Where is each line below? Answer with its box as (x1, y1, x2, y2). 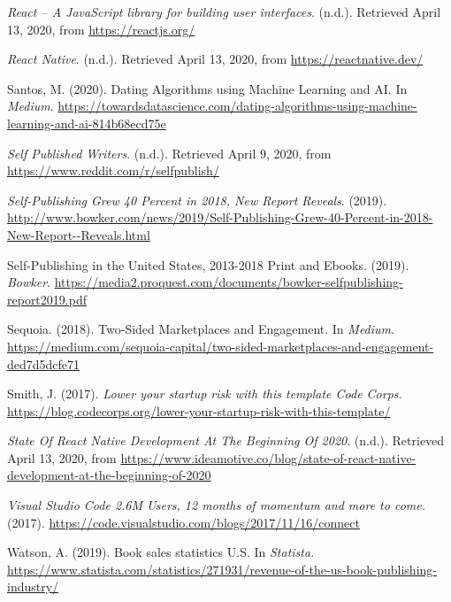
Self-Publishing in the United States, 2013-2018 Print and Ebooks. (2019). (7, 255, 409, 274)
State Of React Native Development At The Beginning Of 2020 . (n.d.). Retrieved (7, 431, 445, 450)
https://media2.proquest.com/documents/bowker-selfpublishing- (54, 273, 403, 291)
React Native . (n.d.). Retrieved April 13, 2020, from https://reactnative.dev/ (7, 50, 424, 68)
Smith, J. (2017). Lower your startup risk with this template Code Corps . (7, 384, 402, 403)
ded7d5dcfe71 (7, 354, 80, 373)
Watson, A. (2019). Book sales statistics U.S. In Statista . (7, 543, 315, 561)
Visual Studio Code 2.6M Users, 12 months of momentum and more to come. (7, 496, 425, 514)
